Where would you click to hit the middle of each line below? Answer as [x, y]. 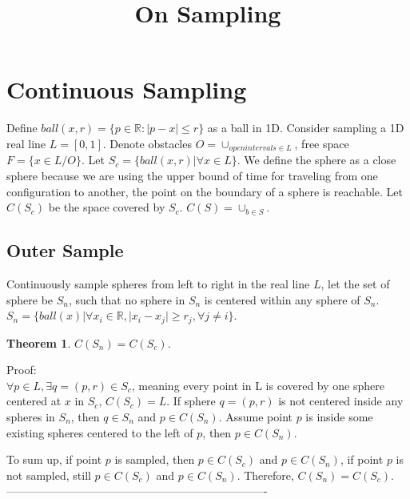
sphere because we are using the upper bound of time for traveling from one [192, 175]
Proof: [22, 370]
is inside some [339, 416]
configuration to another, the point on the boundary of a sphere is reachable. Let [205, 191]
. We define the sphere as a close [316, 160]
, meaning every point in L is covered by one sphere [258, 385]
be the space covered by [107, 207]
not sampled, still [49, 475]
